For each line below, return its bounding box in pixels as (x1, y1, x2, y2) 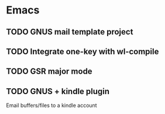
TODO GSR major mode (6, 67, 92, 77)
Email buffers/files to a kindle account (6, 102, 98, 109)
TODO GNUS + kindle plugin (6, 86, 110, 96)
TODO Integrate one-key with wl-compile (6, 46, 159, 56)
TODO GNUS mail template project (6, 27, 133, 37)
